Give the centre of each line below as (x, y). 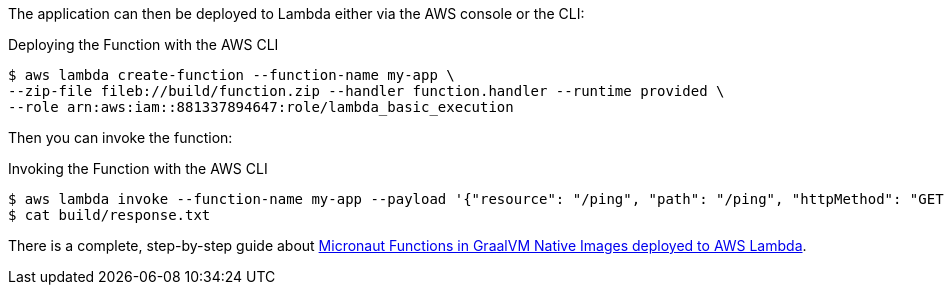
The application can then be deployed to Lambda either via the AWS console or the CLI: (296, 13)
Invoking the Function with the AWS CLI (138, 168)
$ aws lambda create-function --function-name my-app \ (231, 75)
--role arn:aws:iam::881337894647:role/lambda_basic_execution (261, 107)
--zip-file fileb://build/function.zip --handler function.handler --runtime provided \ (366, 91)
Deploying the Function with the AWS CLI (143, 44)
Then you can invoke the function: (120, 137)
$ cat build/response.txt (109, 215)
